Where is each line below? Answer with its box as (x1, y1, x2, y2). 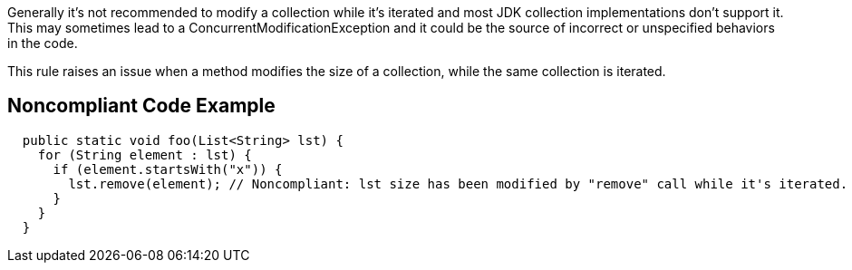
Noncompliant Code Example (7, 94, 276, 118)
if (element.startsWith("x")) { (53, 161, 283, 177)
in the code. (7, 35, 78, 51)
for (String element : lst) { (37, 147, 252, 162)
